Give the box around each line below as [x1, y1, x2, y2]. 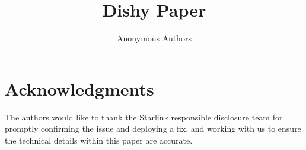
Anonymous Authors [117, 32, 192, 44]
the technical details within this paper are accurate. [5, 133, 193, 146]
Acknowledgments [5, 76, 154, 100]
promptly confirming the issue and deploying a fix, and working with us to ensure [5, 122, 301, 135]
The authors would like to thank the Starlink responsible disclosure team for [5, 110, 283, 123]
